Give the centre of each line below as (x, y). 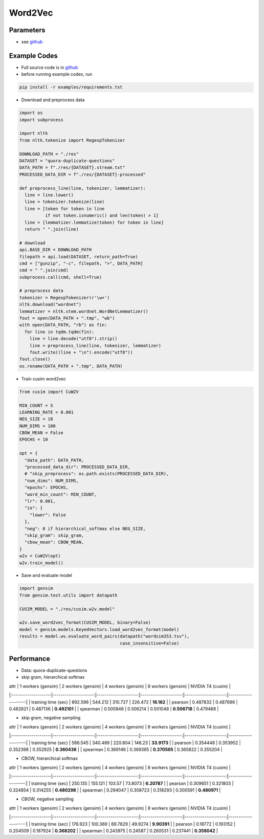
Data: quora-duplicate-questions (54, 670)
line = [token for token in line (65, 209)
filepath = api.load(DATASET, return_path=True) (79, 256)
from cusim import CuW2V (49, 392)
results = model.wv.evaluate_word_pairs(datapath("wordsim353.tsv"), (104, 636)
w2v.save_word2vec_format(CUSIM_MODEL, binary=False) (85, 623)
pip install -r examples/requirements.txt (71, 87)
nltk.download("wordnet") (50, 305)
